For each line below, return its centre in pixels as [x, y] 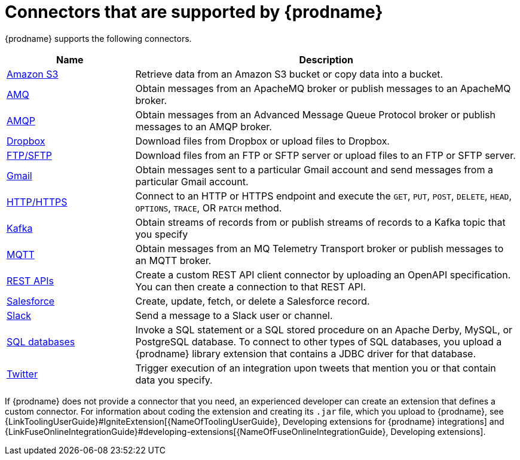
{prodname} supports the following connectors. [98, 38]
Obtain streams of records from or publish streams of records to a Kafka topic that [320, 222]
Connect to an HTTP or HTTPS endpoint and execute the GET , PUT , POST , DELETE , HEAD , [323, 196]
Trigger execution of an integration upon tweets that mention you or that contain [316, 368]
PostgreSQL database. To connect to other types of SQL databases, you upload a [319, 341]
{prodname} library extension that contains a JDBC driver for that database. [306, 353]
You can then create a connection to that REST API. [251, 286]
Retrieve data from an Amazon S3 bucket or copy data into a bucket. [289, 74]
